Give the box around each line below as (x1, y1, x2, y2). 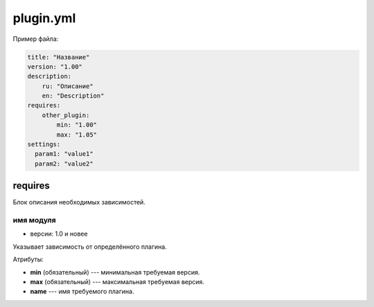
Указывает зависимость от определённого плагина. (12, 243, 168, 251)
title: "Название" (27, 53, 90, 61)
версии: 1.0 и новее (30, 229, 88, 238)
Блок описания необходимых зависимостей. (12, 198, 145, 207)
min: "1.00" (56, 121, 97, 129)
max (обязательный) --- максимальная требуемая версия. (30, 278, 204, 286)
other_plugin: (42, 111, 90, 119)
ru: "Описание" (42, 82, 93, 90)
